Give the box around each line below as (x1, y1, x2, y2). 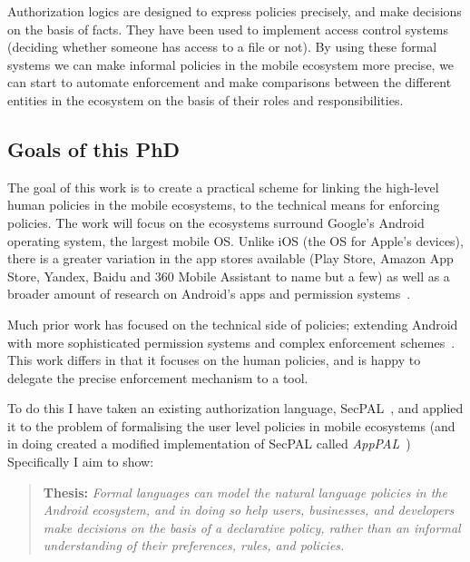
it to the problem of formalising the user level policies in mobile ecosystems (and (7, 416, 455, 435)
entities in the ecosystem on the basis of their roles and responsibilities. (7, 90, 404, 109)
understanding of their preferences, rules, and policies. (43, 536, 345, 555)
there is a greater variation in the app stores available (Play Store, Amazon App (7, 249, 454, 268)
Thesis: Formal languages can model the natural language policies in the (43, 482, 447, 501)
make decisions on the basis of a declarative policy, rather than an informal (43, 518, 461, 537)
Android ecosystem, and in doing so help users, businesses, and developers (43, 500, 455, 519)
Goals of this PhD (7, 134, 181, 163)
